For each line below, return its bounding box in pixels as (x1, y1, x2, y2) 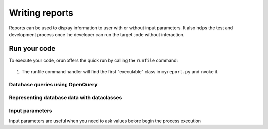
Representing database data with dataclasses (9, 94, 122, 101)
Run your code (9, 44, 56, 53)
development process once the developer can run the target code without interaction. (9, 31, 185, 37)
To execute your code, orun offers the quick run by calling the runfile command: (9, 57, 178, 63)
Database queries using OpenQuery (9, 81, 98, 87)
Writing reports (9, 7, 74, 18)
